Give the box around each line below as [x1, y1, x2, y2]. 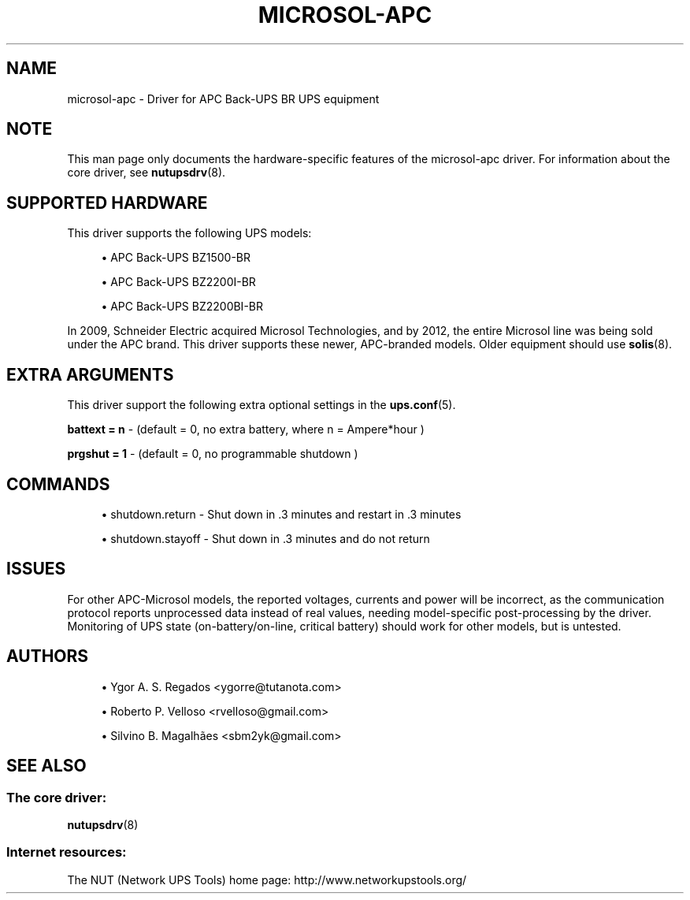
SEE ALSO [6, 756, 87, 776]
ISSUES [6, 559, 66, 579]
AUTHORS [6, 646, 89, 667]
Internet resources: [6, 844, 127, 861]
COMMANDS [6, 474, 110, 494]
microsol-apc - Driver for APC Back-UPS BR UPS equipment [67, 91, 380, 106]
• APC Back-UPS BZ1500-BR [101, 251, 250, 265]
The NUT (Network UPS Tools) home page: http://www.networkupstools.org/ [67, 872, 467, 887]
